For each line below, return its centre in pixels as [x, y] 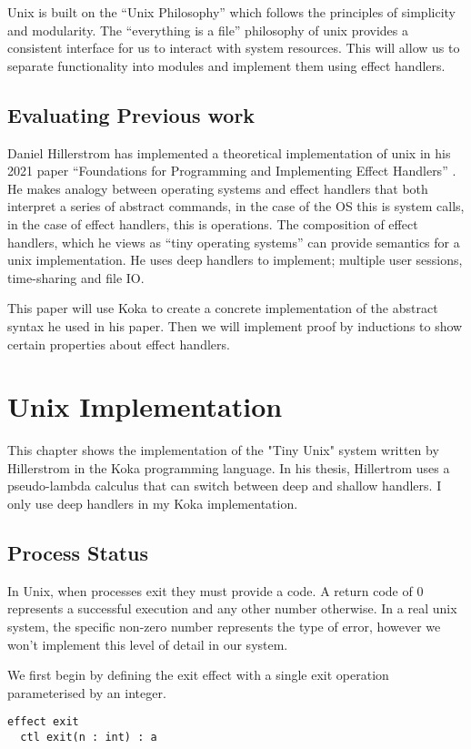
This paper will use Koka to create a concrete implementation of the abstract [223, 308]
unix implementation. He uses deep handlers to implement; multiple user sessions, [235, 260]
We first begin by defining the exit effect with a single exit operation [198, 675]
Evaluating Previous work [131, 114]
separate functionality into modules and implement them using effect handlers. [226, 65]
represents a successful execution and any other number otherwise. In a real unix [232, 608]
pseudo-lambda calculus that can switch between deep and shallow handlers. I [225, 486]
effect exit [43, 722]
